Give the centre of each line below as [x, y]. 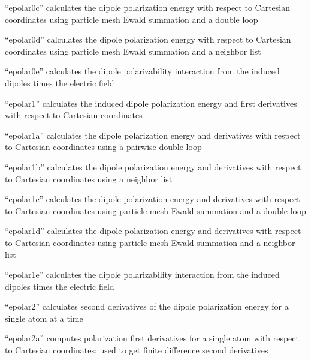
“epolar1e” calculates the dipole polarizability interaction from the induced [142, 274]
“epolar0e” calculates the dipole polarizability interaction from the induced [142, 71]
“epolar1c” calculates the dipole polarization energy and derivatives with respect [153, 199]
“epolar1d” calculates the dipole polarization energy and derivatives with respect [153, 231]
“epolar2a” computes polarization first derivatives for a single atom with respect [152, 338]
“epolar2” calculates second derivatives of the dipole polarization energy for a [147, 306]
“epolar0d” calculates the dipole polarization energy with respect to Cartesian [148, 39]
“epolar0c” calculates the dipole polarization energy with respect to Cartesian [148, 7]
